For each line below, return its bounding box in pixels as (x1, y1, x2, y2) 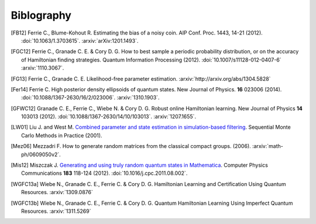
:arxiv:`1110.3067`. (21, 64, 64, 71)
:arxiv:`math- (252, 143, 283, 150)
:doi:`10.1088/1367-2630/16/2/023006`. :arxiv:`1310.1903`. (21, 94, 160, 101)
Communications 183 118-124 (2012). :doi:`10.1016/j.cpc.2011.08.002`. (21, 170, 188, 177)
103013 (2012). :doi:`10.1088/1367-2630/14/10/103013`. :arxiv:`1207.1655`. (21, 113, 196, 120)
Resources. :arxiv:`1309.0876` (21, 189, 93, 196)
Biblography (11, 9, 71, 22)
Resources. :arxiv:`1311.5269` (21, 208, 91, 215)
